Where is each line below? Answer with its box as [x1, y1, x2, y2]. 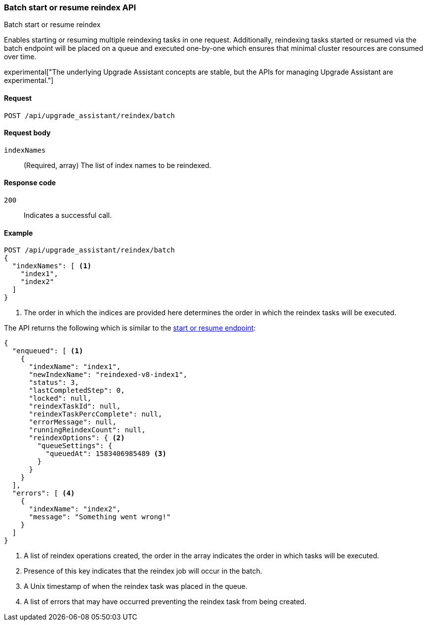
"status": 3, [29, 378, 79, 387]
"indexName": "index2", [29, 505, 121, 513]
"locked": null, [29, 394, 92, 403]
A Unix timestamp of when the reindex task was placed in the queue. [24, 582, 248, 591]
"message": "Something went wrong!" [29, 513, 171, 521]
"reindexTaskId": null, [29, 402, 121, 411]
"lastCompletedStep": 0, [29, 386, 125, 395]
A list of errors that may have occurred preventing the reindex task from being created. [24, 597, 306, 606]
